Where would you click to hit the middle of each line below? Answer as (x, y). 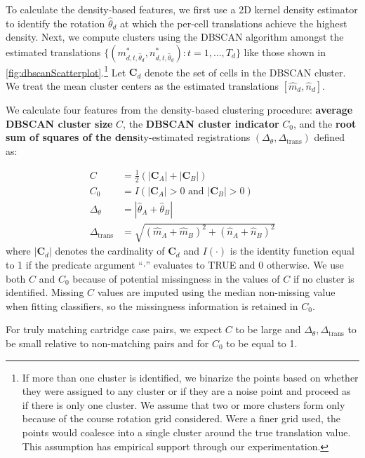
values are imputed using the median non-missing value (216, 292)
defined (330, 137)
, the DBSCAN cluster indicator (201, 123)
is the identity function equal (292, 251)
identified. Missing (45, 292)
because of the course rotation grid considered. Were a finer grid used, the (181, 418)
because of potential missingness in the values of (176, 278)
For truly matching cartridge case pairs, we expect (114, 329)
